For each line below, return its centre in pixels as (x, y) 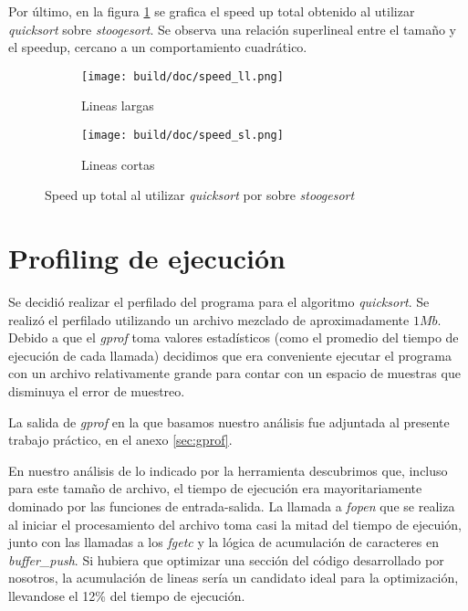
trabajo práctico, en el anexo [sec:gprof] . (120, 440)
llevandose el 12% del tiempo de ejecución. (127, 595)
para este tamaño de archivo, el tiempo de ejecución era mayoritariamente (215, 488)
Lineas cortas (118, 164)
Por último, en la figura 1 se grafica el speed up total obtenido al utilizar (212, 11)
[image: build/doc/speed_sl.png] (182, 136)
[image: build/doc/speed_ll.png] (182, 76)
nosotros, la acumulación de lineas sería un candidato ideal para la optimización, (234, 578)
